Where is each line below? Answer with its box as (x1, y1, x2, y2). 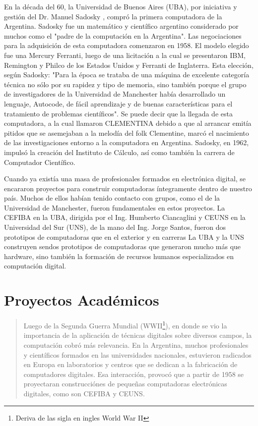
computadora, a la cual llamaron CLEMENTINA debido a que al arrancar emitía (4, 118, 252, 128)
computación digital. (4, 261, 66, 271)
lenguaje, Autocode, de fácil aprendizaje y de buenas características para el (4, 98, 233, 108)
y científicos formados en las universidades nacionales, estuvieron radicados (23, 349, 252, 360)
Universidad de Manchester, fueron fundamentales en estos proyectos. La (4, 202, 225, 213)
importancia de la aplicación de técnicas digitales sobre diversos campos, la (23, 330, 252, 340)
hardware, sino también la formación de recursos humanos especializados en (4, 251, 234, 261)
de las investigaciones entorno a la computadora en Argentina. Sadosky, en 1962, (4, 137, 249, 148)
